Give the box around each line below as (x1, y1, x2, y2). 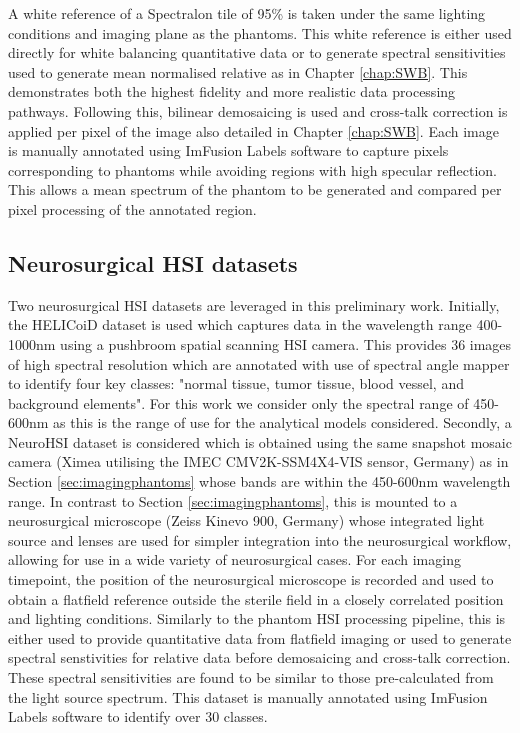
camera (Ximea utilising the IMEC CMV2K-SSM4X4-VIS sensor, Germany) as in (8, 451, 509, 472)
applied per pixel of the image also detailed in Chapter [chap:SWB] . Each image (8, 120, 499, 141)
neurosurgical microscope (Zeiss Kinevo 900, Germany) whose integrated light (8, 510, 485, 531)
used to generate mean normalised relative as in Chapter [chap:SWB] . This (8, 61, 468, 82)
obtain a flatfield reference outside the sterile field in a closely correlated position (8, 588, 504, 609)
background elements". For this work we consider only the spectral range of (8, 392, 469, 413)
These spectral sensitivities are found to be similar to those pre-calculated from (8, 667, 494, 688)
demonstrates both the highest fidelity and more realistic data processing (8, 81, 456, 102)
